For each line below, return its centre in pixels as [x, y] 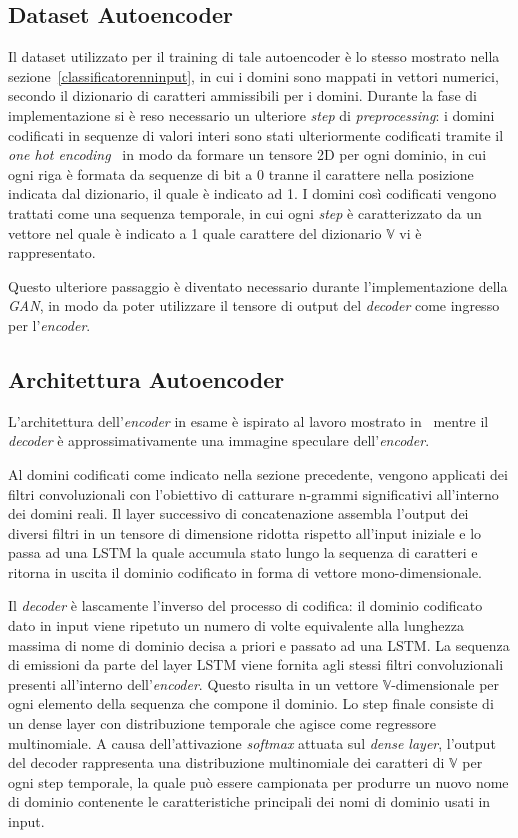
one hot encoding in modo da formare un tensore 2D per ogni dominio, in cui [247, 154]
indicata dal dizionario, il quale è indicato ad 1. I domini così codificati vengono [252, 193]
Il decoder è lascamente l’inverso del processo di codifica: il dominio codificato [245, 605]
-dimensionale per [445, 683]
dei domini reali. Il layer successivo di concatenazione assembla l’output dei [238, 513]
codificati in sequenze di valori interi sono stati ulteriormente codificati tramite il [256, 134]
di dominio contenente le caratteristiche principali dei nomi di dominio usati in [249, 801]
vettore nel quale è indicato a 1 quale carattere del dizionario [195, 232]
